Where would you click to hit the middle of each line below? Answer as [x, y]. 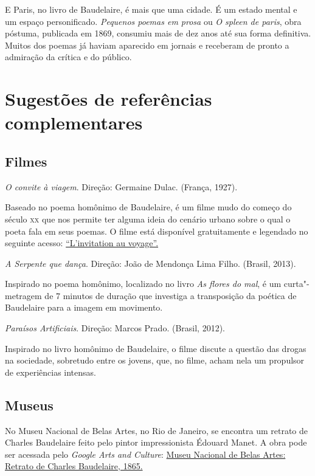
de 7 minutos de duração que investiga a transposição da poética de [171, 295]
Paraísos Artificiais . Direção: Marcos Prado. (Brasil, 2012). [115, 328]
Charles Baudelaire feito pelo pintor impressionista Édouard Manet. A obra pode [156, 442]
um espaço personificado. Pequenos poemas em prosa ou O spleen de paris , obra [153, 21]
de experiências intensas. [50, 372]
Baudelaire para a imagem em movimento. [84, 307]
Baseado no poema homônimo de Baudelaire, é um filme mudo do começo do [148, 207]
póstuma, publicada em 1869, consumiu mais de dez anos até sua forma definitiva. [158, 33]
